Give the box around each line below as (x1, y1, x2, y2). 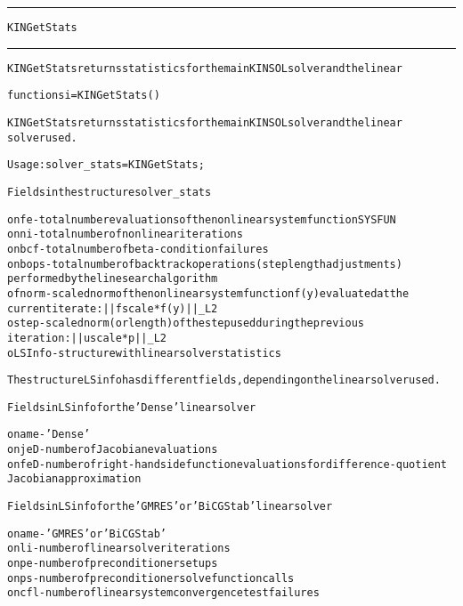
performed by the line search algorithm (7, 272, 218, 286)
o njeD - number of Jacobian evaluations (7, 443, 218, 457)
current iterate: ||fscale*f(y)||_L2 (7, 302, 218, 315)
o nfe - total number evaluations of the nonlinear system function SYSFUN (7, 213, 396, 226)
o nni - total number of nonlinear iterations (7, 228, 243, 241)
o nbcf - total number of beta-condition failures (7, 242, 269, 255)
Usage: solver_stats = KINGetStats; (7, 158, 205, 172)
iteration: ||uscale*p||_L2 (7, 331, 167, 344)
